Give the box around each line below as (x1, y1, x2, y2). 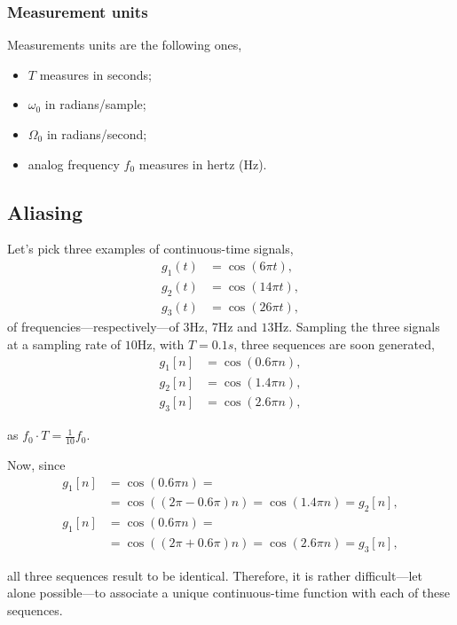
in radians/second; (46, 125, 147, 143)
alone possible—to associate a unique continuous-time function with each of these (7, 583, 450, 602)
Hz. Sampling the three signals (273, 317, 440, 336)
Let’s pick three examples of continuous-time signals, (7, 239, 294, 258)
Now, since (7, 455, 66, 473)
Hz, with (137, 335, 185, 354)
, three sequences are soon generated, (233, 335, 435, 354)
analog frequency (28, 154, 120, 173)
